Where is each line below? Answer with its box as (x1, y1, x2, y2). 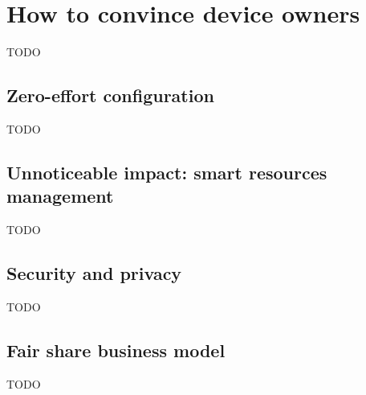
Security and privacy (6, 261, 182, 286)
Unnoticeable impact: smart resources (6, 159, 327, 184)
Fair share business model (6, 337, 226, 362)
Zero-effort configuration (6, 83, 214, 108)
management (6, 183, 114, 208)
